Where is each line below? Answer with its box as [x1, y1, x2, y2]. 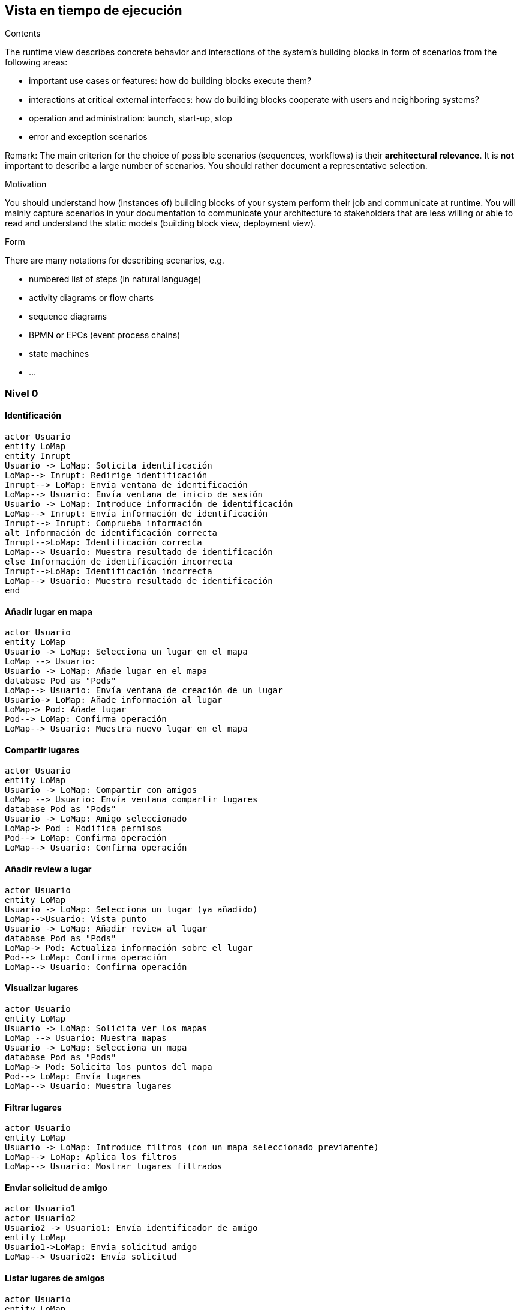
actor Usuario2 [5, 1213, 76, 1224]
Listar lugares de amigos [5, 1272, 105, 1283]
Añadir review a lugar [5, 864, 92, 875]
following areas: [5, 57, 68, 68]
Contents [5, 28, 41, 39]
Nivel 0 [5, 387, 38, 399]
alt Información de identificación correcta [5, 528, 218, 538]
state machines [29, 348, 89, 359]
